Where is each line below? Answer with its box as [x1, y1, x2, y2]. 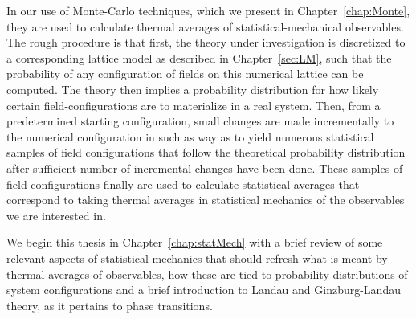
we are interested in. [6, 207, 106, 223]
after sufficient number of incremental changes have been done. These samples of [6, 159, 403, 176]
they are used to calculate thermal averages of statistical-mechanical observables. [6, 18, 404, 35]
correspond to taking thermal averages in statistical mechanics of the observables [6, 191, 405, 208]
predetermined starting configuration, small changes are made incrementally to [6, 112, 394, 129]
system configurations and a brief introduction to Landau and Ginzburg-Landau [6, 281, 401, 298]
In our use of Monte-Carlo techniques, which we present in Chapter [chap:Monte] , [6, 2, 410, 18]
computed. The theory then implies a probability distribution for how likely [6, 80, 379, 97]
